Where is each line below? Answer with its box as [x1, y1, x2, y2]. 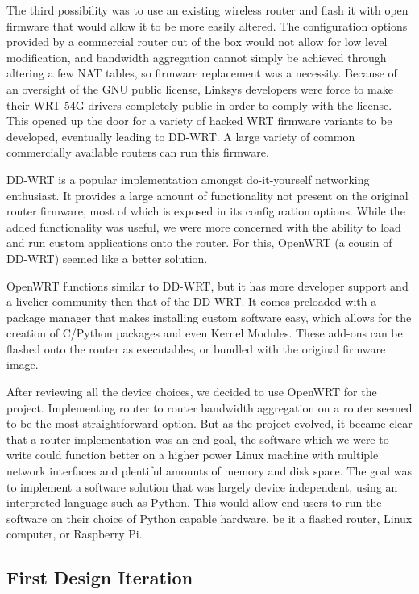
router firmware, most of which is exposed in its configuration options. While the [6, 203, 405, 220]
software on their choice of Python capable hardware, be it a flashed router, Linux [6, 509, 413, 526]
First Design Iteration [6, 565, 193, 590]
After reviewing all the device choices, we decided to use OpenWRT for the [6, 383, 377, 400]
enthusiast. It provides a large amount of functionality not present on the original [6, 186, 409, 203]
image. [6, 356, 39, 373]
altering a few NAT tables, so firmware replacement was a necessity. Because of [6, 65, 397, 82]
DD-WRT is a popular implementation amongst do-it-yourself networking [6, 170, 370, 187]
